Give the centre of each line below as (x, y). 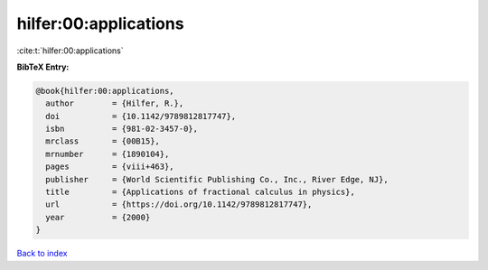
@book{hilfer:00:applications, (105, 91)
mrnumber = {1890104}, (108, 154)
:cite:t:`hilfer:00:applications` (70, 51)
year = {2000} (98, 217)
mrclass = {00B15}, (103, 141)
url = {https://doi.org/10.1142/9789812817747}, (179, 205)
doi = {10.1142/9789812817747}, (141, 116)
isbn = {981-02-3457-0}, (122, 129)
